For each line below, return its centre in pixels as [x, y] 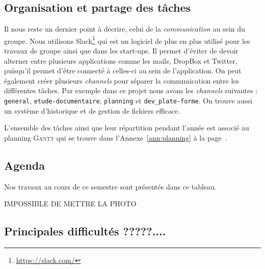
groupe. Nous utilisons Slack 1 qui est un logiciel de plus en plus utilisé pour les [127, 40]
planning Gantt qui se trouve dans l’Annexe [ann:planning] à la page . [116, 137]
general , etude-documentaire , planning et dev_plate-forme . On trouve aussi [128, 101]
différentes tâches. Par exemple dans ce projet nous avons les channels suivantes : [131, 90]
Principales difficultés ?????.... [85, 231]
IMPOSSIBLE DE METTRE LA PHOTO [70, 204]
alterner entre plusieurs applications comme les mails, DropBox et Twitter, [121, 60]
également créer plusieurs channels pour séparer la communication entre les [122, 80]
